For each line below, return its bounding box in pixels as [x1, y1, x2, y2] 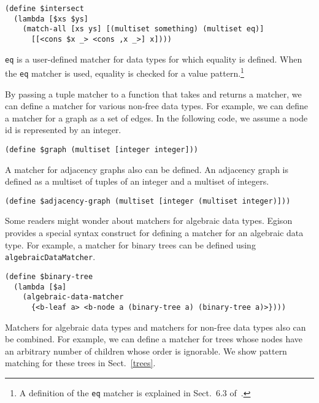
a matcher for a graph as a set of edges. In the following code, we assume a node [5, 111, 308, 124]
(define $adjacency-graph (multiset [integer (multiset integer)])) [5, 196, 291, 205]
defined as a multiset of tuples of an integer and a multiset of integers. [5, 175, 269, 188]
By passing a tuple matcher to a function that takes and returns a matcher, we [5, 87, 302, 100]
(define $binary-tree [5, 272, 93, 281]
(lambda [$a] [13, 282, 67, 291]
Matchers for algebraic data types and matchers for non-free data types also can [5, 320, 306, 333]
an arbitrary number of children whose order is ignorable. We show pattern [5, 344, 287, 357]
